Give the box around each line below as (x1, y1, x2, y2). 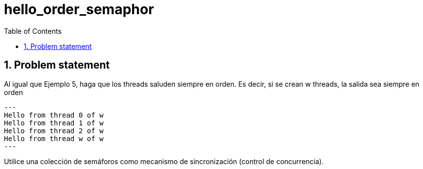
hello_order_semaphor (4, 1, 154, 18)
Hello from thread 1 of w (4, 119, 104, 127)
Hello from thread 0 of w (4, 111, 104, 119)
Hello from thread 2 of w (4, 126, 104, 135)
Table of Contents (4, 26, 62, 35)
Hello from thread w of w (4, 134, 104, 143)
